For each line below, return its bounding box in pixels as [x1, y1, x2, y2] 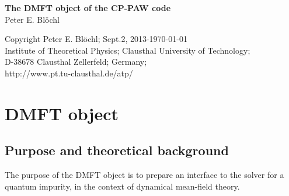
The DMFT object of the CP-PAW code [5, 2, 171, 13]
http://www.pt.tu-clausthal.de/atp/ [5, 66, 133, 79]
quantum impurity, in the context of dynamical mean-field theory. [5, 180, 240, 192]
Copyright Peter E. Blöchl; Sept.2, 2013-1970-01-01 [5, 33, 187, 45]
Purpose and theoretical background [5, 141, 229, 159]
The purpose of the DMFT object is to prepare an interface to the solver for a [5, 169, 284, 181]
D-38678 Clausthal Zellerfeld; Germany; [5, 55, 147, 68]
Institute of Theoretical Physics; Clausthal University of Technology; [5, 44, 250, 56]
